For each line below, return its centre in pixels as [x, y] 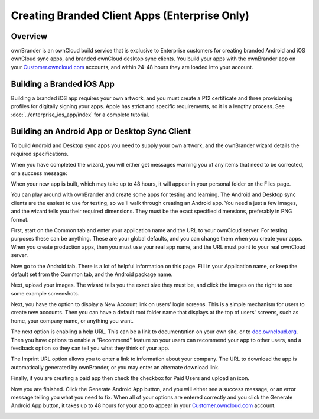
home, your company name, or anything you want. [72, 321]
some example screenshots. [45, 293]
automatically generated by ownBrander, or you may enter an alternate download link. [115, 367]
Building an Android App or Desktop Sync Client [101, 131]
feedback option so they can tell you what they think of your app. [90, 348]
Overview [29, 36]
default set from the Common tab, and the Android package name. [92, 274]
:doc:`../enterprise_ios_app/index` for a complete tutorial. [80, 115]
